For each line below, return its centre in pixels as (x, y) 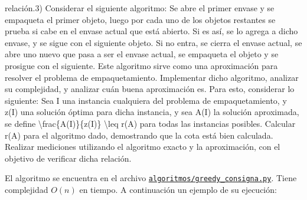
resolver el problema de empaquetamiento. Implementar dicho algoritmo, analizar (152, 77)
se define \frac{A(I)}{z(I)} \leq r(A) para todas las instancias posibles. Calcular (150, 123)
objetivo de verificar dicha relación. (68, 158)
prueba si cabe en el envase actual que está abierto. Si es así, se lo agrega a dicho (151, 31)
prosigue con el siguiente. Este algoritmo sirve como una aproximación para (141, 65)
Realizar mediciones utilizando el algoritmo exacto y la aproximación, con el (143, 147)
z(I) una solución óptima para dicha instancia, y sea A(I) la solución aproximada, (152, 112)
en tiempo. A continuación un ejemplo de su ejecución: (178, 189)
